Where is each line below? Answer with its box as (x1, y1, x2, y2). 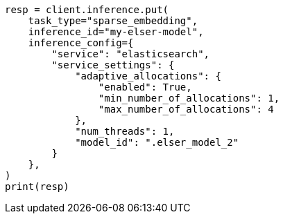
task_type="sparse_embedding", (28, 15, 198, 26)
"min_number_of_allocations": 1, (98, 93, 280, 104)
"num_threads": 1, (75, 126, 175, 137)
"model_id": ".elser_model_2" (75, 137, 239, 148)
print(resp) (5, 181, 69, 192)
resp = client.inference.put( (5, 4, 169, 15)
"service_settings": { (51, 59, 175, 70)
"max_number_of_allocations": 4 (98, 104, 274, 115)
